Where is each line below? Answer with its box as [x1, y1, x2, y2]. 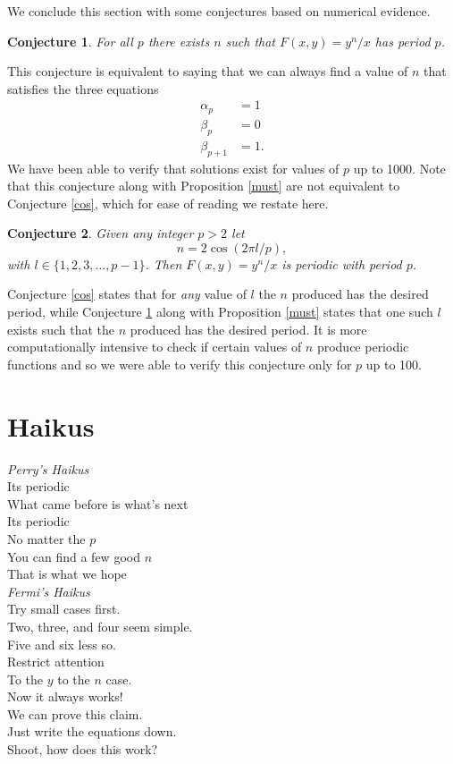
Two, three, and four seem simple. [7, 616, 193, 635]
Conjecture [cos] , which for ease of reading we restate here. [7, 193, 329, 212]
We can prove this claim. [7, 704, 143, 723]
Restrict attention [7, 652, 105, 671]
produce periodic [316, 337, 409, 356]
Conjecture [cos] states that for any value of [7, 284, 247, 303]
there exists [147, 31, 210, 50]
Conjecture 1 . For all [7, 31, 133, 50]
